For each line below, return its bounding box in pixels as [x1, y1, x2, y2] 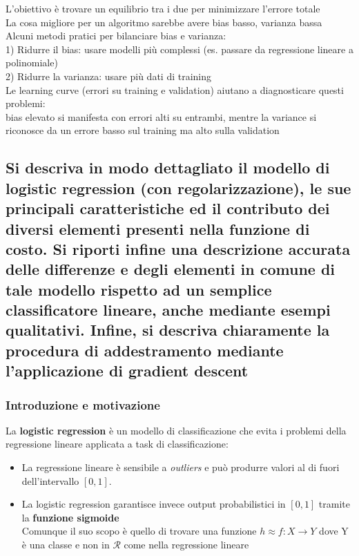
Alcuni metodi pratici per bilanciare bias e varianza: [6, 28, 226, 43]
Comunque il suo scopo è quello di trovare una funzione [21, 524, 257, 538]
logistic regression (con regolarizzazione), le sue [6, 177, 351, 198]
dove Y [319, 524, 349, 538]
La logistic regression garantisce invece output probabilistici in [21, 497, 286, 511]
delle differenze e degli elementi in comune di [6, 258, 336, 280]
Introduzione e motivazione [6, 396, 160, 413]
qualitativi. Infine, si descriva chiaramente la [6, 319, 330, 341]
